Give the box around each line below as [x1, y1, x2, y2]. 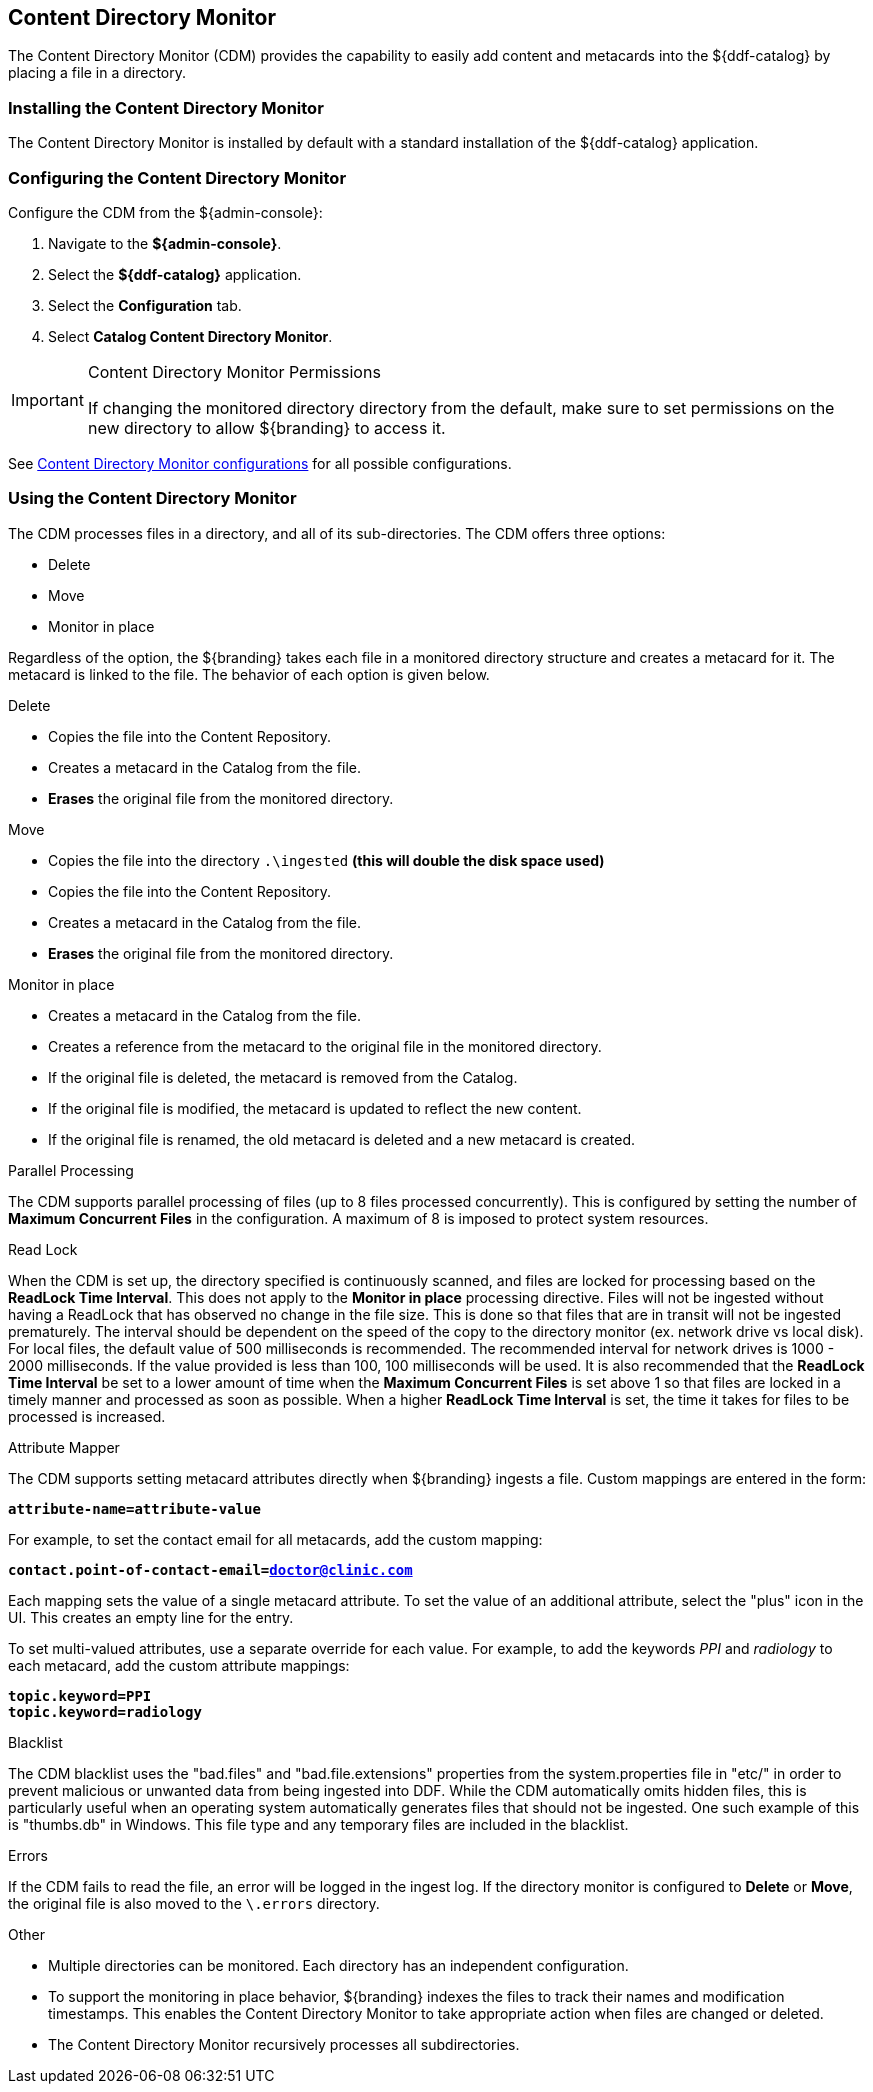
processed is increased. [8, 1407, 166, 1425]
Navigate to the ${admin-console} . [48, 234, 282, 252]
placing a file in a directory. [8, 64, 187, 82]
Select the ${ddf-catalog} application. [48, 265, 302, 283]
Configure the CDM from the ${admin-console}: [8, 203, 323, 221]
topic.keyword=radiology [8, 1703, 202, 1720]
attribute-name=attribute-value [8, 1500, 261, 1517]
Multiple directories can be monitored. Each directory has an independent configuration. [48, 1956, 629, 1974]
